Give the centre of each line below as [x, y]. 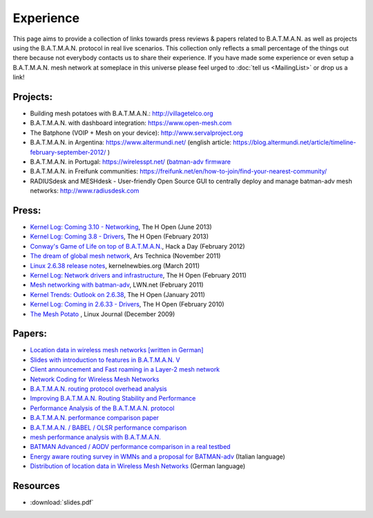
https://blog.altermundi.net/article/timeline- [294, 142]
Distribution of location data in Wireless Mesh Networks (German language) [138, 466]
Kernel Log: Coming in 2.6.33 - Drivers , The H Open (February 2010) [127, 305]
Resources [36, 486]
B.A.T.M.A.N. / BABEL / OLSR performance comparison [108, 428]
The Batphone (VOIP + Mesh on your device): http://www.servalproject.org [136, 133]
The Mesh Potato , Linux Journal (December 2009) [103, 314]
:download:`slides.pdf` [62, 502]
